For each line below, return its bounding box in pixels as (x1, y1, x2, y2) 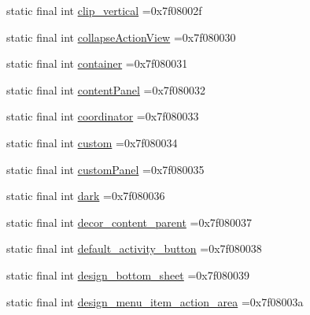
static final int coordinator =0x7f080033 (6, 108, 199, 124)
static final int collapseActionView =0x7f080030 (6, 28, 236, 45)
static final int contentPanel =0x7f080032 (6, 81, 206, 98)
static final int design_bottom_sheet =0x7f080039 (6, 266, 250, 283)
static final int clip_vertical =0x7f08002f (6, 2, 202, 18)
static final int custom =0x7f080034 (6, 134, 178, 150)
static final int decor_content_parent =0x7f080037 (6, 213, 253, 230)
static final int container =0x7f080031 (6, 55, 188, 72)
